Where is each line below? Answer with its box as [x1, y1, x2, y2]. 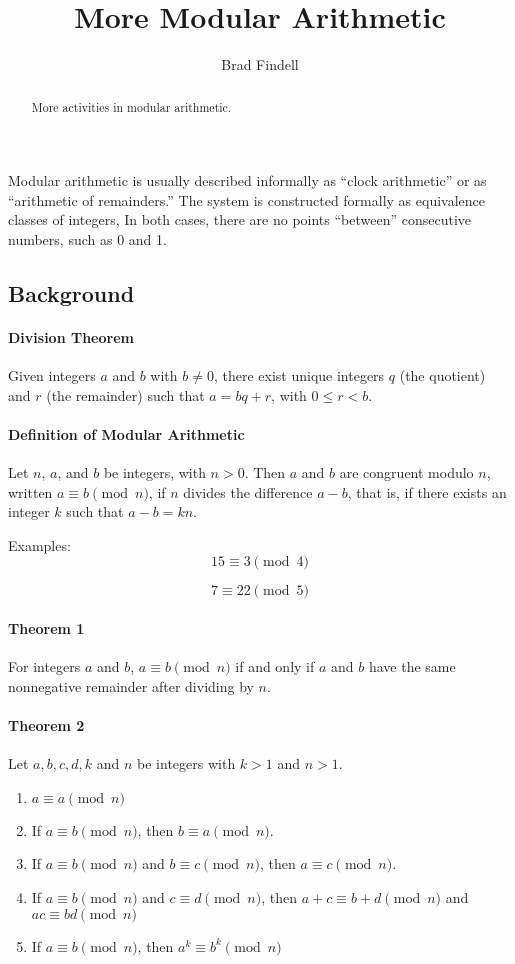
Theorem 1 [8, 618, 85, 639]
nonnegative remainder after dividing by [8, 675, 254, 696]
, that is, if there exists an [347, 481, 507, 502]
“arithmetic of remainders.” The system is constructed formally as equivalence [8, 189, 485, 210]
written [8, 481, 53, 502]
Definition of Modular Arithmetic [8, 423, 245, 444]
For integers [8, 656, 81, 677]
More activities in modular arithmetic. [31, 98, 232, 115]
